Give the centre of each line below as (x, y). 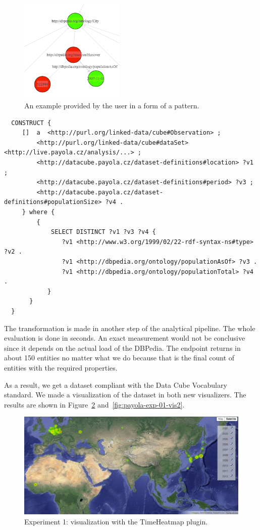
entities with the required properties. (61, 367)
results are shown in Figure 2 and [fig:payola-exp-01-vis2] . (94, 404)
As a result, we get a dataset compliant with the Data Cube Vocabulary (116, 384)
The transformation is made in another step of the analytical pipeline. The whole (130, 328)
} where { (38, 212)
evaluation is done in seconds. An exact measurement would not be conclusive (125, 338)
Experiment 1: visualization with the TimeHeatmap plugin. (116, 521)
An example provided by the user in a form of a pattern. (112, 106)
